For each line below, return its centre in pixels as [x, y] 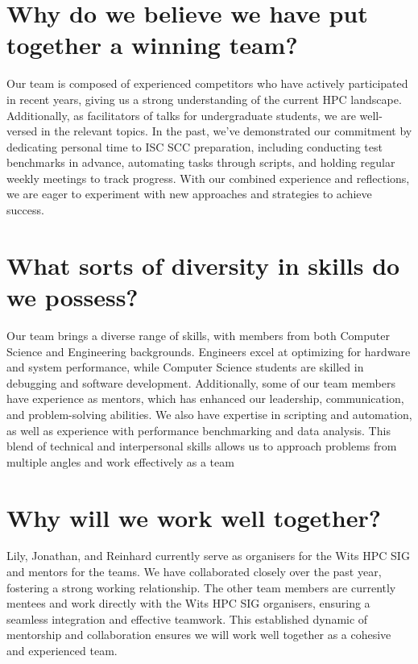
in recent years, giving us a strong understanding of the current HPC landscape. [204, 99]
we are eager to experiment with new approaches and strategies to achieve [189, 194]
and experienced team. [62, 650]
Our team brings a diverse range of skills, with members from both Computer [198, 335]
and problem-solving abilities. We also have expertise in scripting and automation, [209, 414]
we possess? [72, 297]
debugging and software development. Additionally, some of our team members [201, 382]
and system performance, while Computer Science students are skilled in [185, 367]
